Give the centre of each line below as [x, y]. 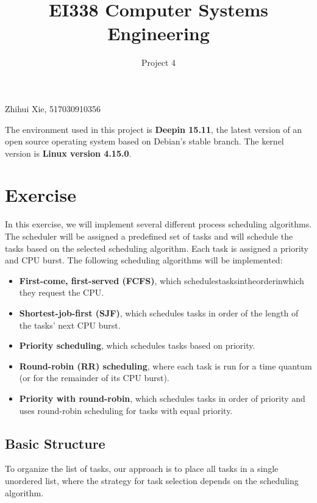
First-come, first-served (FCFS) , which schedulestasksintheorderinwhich [162, 280]
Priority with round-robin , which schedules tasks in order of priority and [162, 398]
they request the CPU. [62, 292]
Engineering [158, 33]
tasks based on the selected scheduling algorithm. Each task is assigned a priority [157, 248]
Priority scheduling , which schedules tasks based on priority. [137, 345]
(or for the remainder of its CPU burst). [94, 378]
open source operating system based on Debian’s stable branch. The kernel [144, 141]
